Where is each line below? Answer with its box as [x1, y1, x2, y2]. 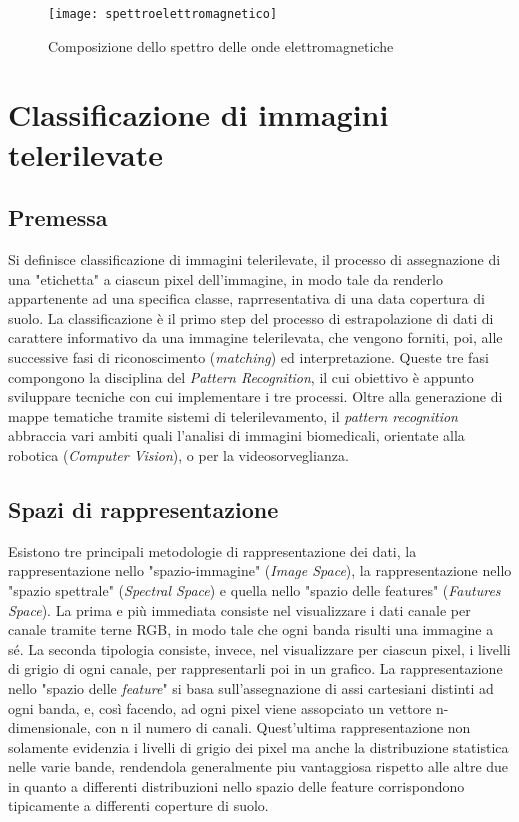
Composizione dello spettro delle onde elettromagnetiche [48, 35, 394, 56]
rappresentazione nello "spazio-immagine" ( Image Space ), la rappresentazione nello [8, 560, 512, 581]
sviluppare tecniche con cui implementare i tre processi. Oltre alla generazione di [8, 386, 503, 407]
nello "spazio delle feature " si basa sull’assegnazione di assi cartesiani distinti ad [8, 677, 494, 698]
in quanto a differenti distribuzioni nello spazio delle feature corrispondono [8, 775, 465, 796]
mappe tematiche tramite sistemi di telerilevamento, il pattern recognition [8, 405, 458, 426]
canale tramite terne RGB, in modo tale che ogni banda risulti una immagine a [8, 619, 494, 640]
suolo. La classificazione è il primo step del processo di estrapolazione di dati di [8, 307, 494, 328]
